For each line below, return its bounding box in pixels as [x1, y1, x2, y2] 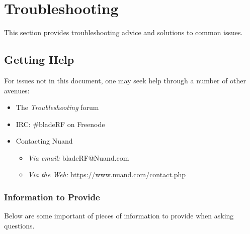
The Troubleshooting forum [16, 102, 99, 112]
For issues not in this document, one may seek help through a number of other [4, 75, 246, 85]
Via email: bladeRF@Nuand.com [28, 152, 129, 163]
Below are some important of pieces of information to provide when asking [4, 210, 234, 221]
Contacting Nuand [16, 136, 73, 146]
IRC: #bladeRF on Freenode [16, 119, 105, 129]
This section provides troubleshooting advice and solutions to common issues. [4, 27, 243, 38]
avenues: [4, 85, 30, 95]
